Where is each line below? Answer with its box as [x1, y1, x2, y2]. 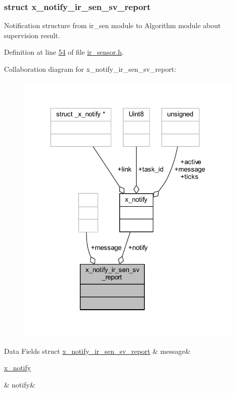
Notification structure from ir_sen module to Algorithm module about [4, 20, 221, 31]
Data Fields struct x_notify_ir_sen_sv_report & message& [4, 345, 191, 356]
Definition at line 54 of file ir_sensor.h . [4, 47, 124, 57]
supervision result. [4, 30, 60, 40]
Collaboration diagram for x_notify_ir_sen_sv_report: [4, 64, 176, 74]
